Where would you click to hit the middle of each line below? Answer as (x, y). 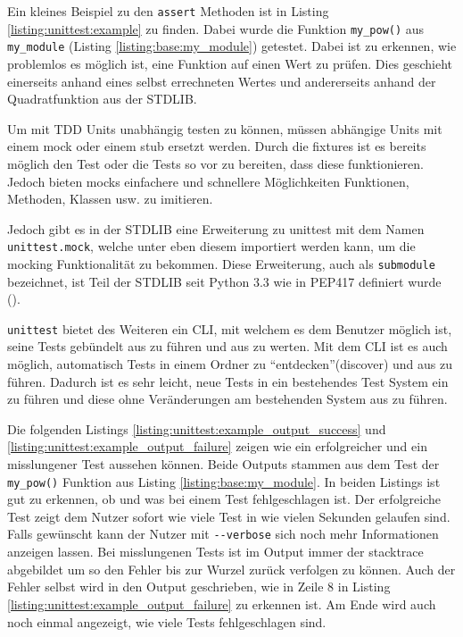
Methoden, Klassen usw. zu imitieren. (110, 199)
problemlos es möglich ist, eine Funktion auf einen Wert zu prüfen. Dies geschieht (230, 63)
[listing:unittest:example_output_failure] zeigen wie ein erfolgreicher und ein (217, 446)
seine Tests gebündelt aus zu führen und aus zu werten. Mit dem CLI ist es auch (227, 346)
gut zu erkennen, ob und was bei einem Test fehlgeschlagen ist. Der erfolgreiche (224, 499)
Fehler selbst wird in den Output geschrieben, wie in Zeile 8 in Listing (199, 587)
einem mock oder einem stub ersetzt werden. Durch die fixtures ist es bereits (217, 146)
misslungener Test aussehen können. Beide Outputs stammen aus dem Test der (223, 464)
